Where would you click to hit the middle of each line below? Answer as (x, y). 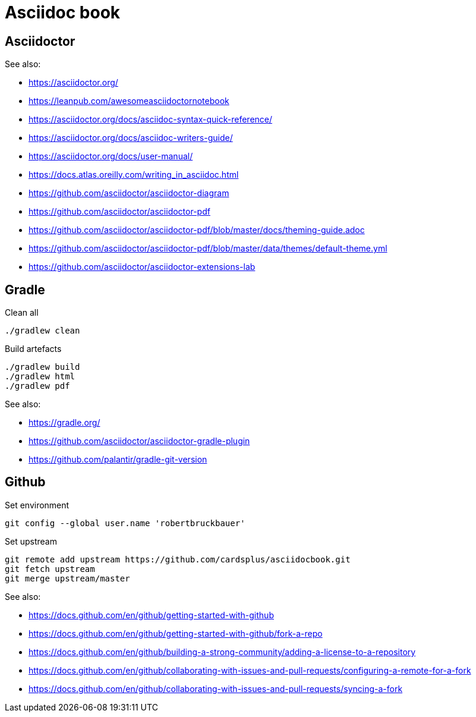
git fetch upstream (50, 569)
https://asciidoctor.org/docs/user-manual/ (111, 156)
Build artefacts (33, 349)
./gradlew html (40, 377)
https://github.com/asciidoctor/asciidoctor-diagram (129, 193)
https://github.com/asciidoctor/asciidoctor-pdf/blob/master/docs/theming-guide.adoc (197, 230)
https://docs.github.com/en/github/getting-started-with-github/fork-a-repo (176, 633)
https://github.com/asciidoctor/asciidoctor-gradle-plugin (139, 441)
